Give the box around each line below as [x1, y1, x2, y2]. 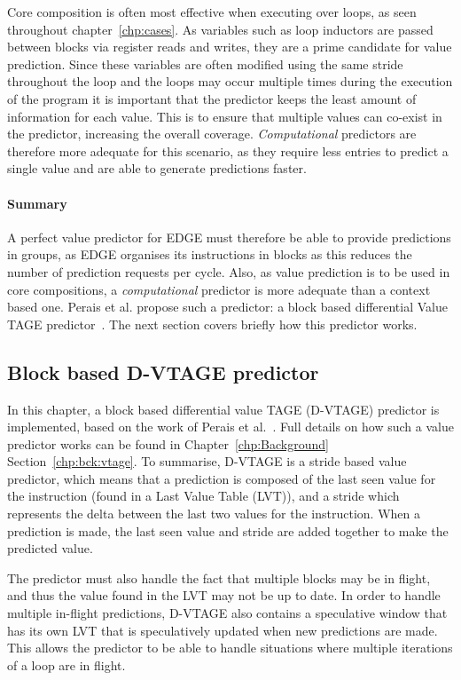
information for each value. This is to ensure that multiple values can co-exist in [7, 107, 442, 125]
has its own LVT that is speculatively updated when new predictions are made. [7, 621, 438, 639]
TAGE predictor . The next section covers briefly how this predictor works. [7, 314, 418, 333]
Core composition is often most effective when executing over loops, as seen [7, 3, 417, 20]
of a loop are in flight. [7, 655, 126, 674]
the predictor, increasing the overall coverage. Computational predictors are [7, 124, 417, 143]
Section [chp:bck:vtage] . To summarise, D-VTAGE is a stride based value [7, 452, 407, 470]
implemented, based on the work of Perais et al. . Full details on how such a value [7, 417, 454, 436]
